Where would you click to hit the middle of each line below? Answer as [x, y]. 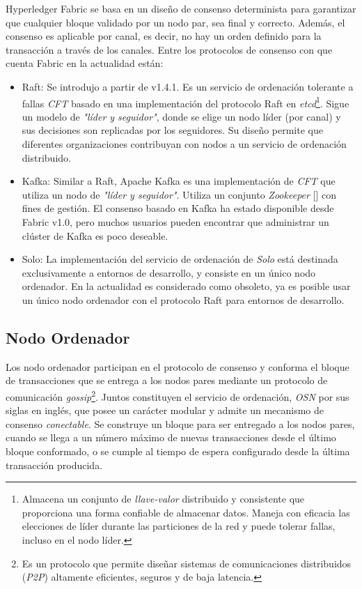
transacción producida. [54, 465]
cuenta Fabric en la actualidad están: [85, 63]
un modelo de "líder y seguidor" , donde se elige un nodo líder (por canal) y [181, 116]
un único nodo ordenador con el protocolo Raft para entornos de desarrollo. [183, 299]
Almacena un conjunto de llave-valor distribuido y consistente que [163, 499]
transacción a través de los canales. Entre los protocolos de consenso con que [169, 49]
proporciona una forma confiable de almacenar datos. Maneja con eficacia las [186, 512]
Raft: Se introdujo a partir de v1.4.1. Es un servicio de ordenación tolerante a [188, 86]
